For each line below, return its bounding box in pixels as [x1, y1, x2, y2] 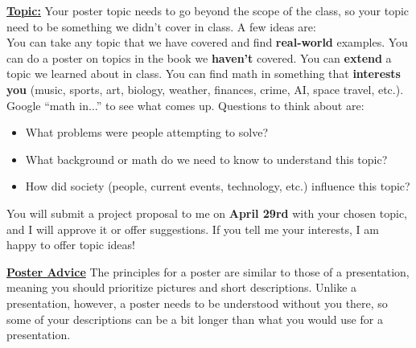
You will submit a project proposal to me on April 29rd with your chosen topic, [6, 204, 407, 221]
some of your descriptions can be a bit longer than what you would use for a [6, 310, 383, 327]
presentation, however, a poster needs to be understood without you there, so [6, 294, 388, 311]
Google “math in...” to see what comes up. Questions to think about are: [6, 96, 365, 113]
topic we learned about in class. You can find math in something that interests [6, 65, 401, 82]
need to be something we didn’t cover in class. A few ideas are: [6, 18, 316, 35]
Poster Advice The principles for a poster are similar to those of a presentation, [6, 263, 410, 280]
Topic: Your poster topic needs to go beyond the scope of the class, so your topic [6, 2, 410, 18]
